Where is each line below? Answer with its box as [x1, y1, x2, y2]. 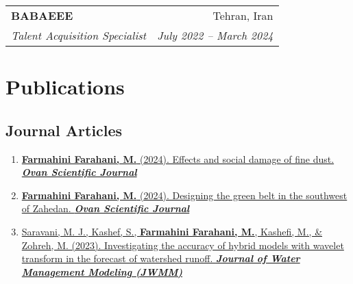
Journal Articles [5, 119, 123, 140]
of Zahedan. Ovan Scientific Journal [21, 201, 190, 216]
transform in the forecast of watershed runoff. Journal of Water [21, 251, 300, 266]
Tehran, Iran [212, 8, 273, 23]
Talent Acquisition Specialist [11, 27, 147, 43]
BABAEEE [11, 8, 73, 23]
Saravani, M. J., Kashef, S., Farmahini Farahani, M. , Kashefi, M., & [21, 224, 323, 238]
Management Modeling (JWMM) [21, 264, 183, 279]
